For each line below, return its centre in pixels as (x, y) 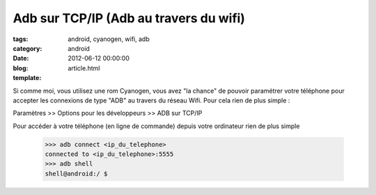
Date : (21, 58)
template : (27, 78)
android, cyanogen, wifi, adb (109, 39)
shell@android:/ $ (76, 173)
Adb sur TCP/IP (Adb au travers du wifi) (129, 18)
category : (28, 48)
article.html (84, 68)
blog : (21, 68)
